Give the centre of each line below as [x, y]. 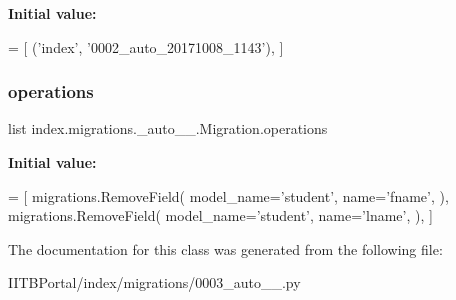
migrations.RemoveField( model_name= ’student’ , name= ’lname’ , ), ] [220, 215]
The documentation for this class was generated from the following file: [225, 248]
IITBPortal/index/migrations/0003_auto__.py [154, 282]
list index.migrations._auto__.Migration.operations [168, 128]
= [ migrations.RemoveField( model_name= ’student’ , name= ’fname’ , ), [228, 195]
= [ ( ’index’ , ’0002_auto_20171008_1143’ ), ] [146, 46]
